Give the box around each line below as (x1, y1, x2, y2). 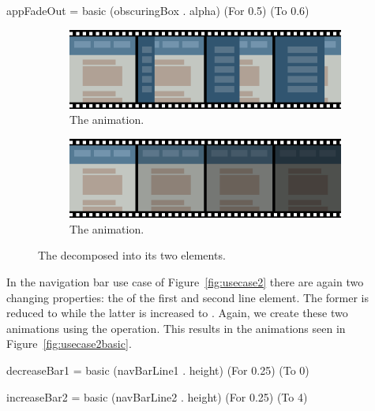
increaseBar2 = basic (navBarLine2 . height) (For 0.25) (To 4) (6, 388, 308, 405)
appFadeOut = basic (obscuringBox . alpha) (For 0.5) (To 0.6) (6, 2, 309, 18)
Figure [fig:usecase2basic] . (6, 335, 132, 352)
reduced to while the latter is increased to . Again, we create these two (6, 305, 348, 321)
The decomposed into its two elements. (38, 247, 226, 263)
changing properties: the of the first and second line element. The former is (6, 289, 369, 305)
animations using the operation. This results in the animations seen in (6, 319, 346, 336)
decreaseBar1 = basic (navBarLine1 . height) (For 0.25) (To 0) (6, 361, 309, 378)
